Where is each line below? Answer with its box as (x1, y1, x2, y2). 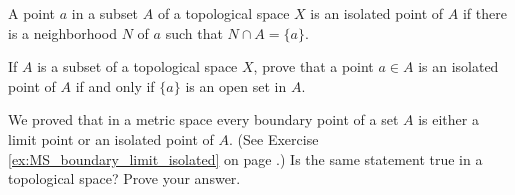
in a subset (71, 3, 139, 23)
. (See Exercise (229, 128, 319, 149)
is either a (418, 109, 479, 130)
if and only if (75, 75, 155, 96)
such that (165, 22, 223, 43)
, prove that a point (253, 56, 374, 77)
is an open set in (185, 75, 287, 96)
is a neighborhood (8, 22, 118, 43)
